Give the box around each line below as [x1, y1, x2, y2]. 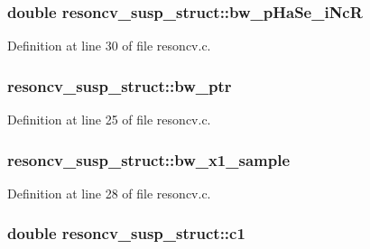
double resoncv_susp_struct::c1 [7, 222, 245, 244]
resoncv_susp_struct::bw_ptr [7, 74, 232, 97]
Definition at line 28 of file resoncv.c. [7, 183, 211, 202]
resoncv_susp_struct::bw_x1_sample [7, 148, 291, 171]
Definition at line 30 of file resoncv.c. [7, 36, 211, 55]
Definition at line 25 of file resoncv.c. [7, 110, 211, 129]
